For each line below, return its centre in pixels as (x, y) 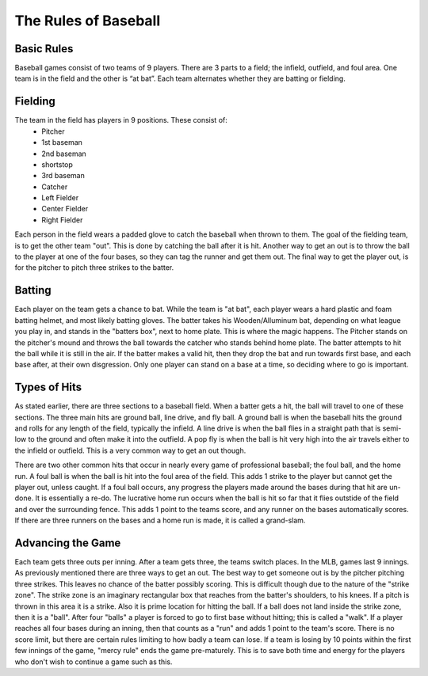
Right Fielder (62, 220)
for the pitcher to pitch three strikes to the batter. (94, 268)
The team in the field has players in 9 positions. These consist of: (121, 120)
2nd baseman (64, 154)
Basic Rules (44, 49)
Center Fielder (65, 209)
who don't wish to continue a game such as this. (94, 662)
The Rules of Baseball (88, 21)
